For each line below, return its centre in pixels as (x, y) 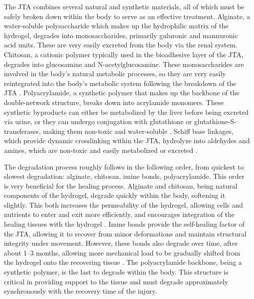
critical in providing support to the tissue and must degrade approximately (116, 281)
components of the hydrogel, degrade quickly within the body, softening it (115, 195)
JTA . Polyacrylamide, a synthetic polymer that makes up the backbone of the (122, 93)
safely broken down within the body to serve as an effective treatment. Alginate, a (127, 16)
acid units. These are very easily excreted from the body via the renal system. (121, 45)
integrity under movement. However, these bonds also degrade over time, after (121, 243)
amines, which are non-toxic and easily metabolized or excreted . (101, 150)
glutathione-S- (215, 121)
